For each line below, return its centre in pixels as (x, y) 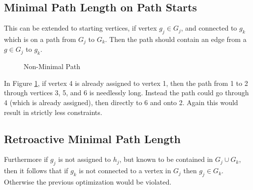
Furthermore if (26, 159)
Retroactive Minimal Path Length (93, 138)
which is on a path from (40, 39)
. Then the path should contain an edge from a (176, 39)
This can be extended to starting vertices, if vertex (80, 28)
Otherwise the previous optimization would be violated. (88, 182)
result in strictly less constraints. (53, 112)
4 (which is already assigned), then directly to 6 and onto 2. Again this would (121, 102)
